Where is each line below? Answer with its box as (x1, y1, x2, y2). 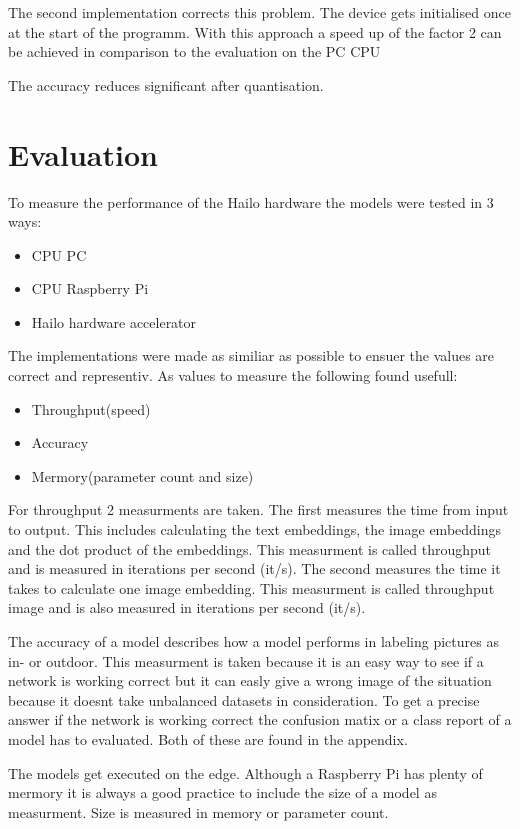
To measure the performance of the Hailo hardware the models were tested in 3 (8, 191, 494, 212)
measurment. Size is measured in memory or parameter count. (8, 801, 389, 822)
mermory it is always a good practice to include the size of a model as (8, 782, 437, 803)
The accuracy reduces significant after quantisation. (8, 74, 324, 95)
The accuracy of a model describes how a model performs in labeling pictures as (8, 631, 499, 651)
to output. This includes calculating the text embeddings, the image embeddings (8, 519, 502, 540)
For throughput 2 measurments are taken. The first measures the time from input (8, 499, 509, 520)
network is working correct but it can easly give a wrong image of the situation (8, 670, 492, 691)
